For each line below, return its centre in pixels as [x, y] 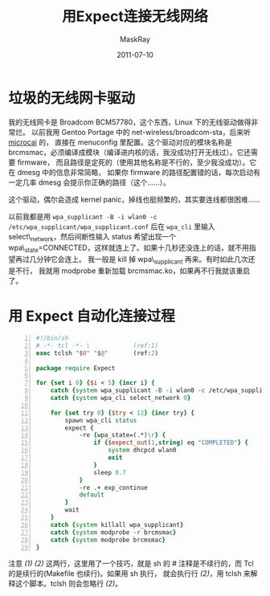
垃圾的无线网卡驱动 [72, 98]
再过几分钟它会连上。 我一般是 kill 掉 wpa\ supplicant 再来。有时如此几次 [131, 260]
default [92, 495]
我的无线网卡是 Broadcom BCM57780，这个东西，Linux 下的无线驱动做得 [130, 122]
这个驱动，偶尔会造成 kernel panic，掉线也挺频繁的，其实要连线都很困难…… [135, 199]
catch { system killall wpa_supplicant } [117, 525]
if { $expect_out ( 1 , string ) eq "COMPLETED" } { [171, 443]
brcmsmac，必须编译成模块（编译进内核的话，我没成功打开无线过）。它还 [130, 152]
